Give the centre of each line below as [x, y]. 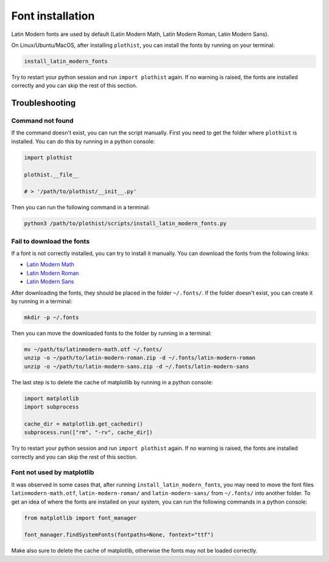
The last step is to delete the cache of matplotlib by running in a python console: [112, 382]
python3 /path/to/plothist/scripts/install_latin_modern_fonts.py [125, 223]
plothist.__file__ [51, 174]
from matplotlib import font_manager [80, 518]
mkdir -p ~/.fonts [51, 318]
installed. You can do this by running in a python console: [83, 141]
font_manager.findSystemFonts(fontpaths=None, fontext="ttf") [119, 535]
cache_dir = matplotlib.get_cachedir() [83, 424]
